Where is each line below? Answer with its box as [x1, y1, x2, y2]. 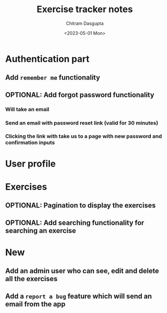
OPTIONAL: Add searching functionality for [5, 218, 145, 227]
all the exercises [5, 275, 58, 283]
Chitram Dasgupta [66, 20, 104, 26]
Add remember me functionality [5, 73, 100, 82]
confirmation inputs [5, 139, 55, 146]
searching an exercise [5, 226, 77, 235]
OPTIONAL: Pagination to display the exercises [5, 201, 156, 210]
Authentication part [5, 53, 90, 64]
